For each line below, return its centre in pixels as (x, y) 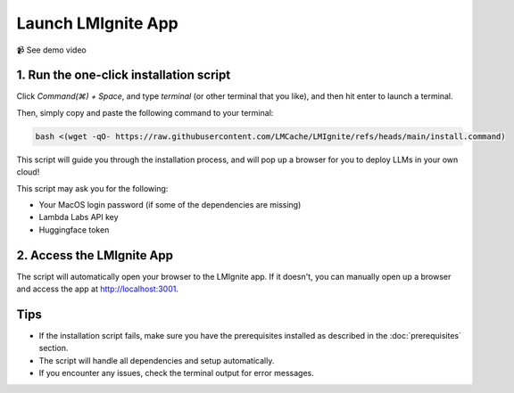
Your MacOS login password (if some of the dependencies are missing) (170, 204)
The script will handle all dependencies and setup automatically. (157, 360)
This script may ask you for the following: (92, 188)
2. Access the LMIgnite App (95, 255)
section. (54, 348)
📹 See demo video (51, 50)
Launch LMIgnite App (97, 23)
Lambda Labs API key (79, 217)
